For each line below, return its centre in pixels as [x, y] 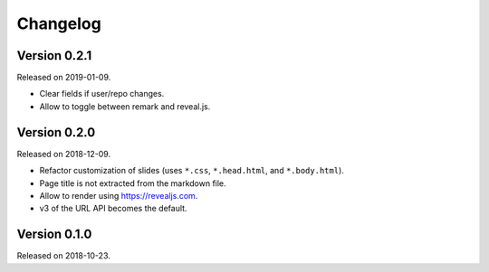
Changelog [59, 23]
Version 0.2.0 [56, 132]
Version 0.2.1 [54, 56]
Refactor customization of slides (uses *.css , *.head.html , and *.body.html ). [192, 171]
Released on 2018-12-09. [64, 154]
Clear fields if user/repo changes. [102, 94]
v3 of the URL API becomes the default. [113, 209]
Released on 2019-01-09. [64, 78]
